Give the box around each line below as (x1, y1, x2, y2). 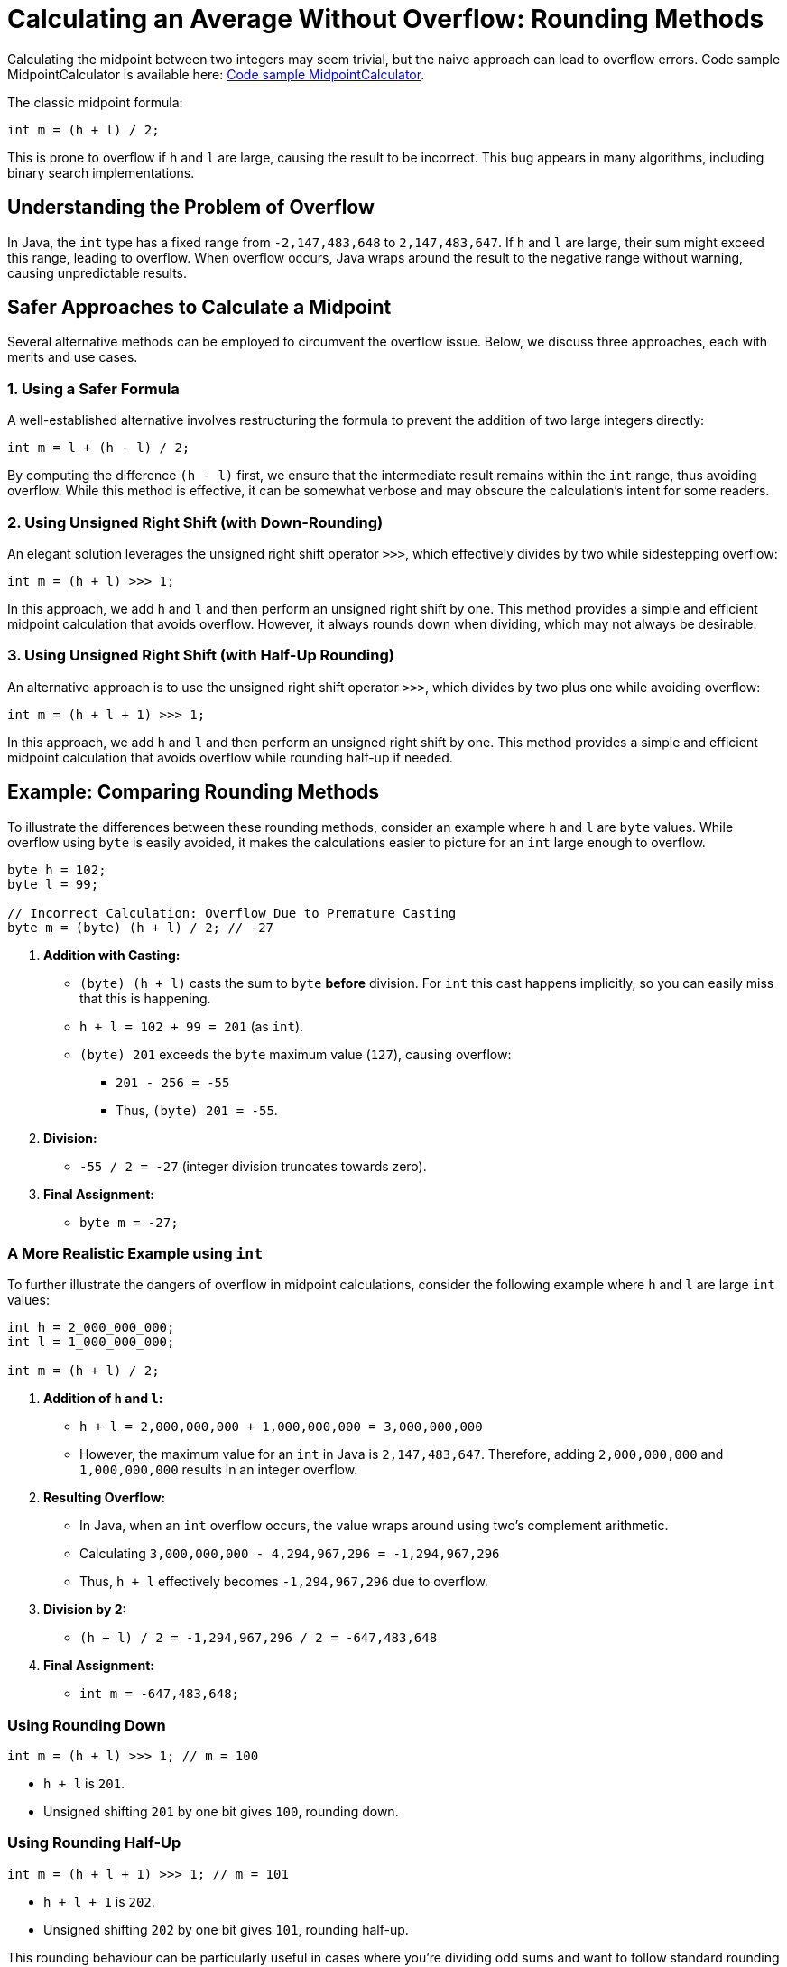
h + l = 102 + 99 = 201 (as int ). (79, 1018, 304, 1034)
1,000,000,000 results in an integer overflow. (79, 1462, 358, 1478)
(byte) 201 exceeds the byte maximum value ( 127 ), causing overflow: (79, 1046, 512, 1062)
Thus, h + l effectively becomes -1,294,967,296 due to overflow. (79, 1574, 488, 1590)
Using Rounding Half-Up (7, 1833, 181, 1852)
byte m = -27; (79, 1214, 179, 1230)
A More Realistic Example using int (7, 1243, 264, 1262)
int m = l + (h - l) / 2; (7, 440, 190, 456)
